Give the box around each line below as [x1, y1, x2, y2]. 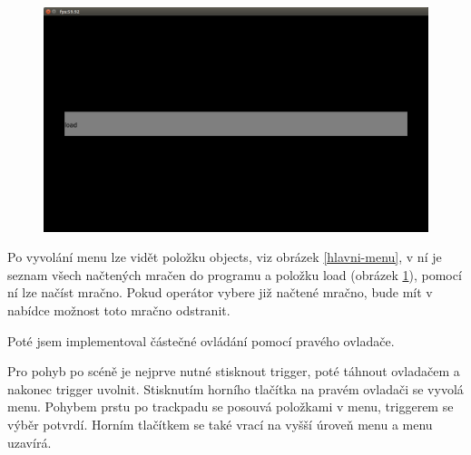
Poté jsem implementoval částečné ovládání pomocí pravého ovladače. [7, 331, 395, 350]
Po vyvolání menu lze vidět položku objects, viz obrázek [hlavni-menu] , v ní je [7, 247, 442, 266]
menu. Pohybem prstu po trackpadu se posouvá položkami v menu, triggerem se [7, 397, 454, 416]
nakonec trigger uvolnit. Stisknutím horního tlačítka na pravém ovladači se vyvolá [7, 379, 464, 398]
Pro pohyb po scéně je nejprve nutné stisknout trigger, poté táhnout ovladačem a [7, 362, 460, 381]
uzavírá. [7, 432, 52, 451]
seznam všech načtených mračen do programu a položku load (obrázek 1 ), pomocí [7, 265, 462, 284]
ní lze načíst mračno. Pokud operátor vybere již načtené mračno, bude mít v [7, 283, 433, 302]
